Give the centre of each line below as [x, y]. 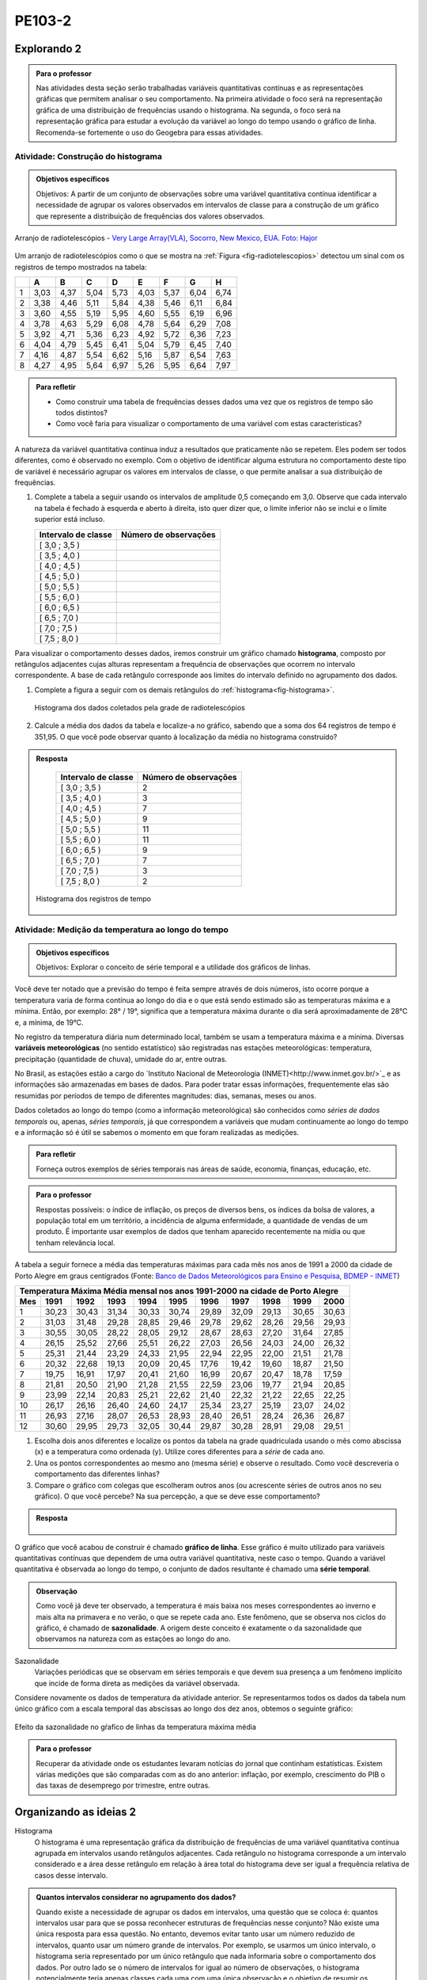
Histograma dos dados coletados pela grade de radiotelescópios [140, 708]
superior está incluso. [70, 520]
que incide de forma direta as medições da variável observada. [137, 1683]
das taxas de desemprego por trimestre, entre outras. [123, 1785]
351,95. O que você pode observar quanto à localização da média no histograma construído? [186, 737]
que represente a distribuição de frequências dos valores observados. [150, 216]
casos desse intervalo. [71, 1875]
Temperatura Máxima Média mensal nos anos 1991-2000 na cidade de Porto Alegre [179, 1291]
